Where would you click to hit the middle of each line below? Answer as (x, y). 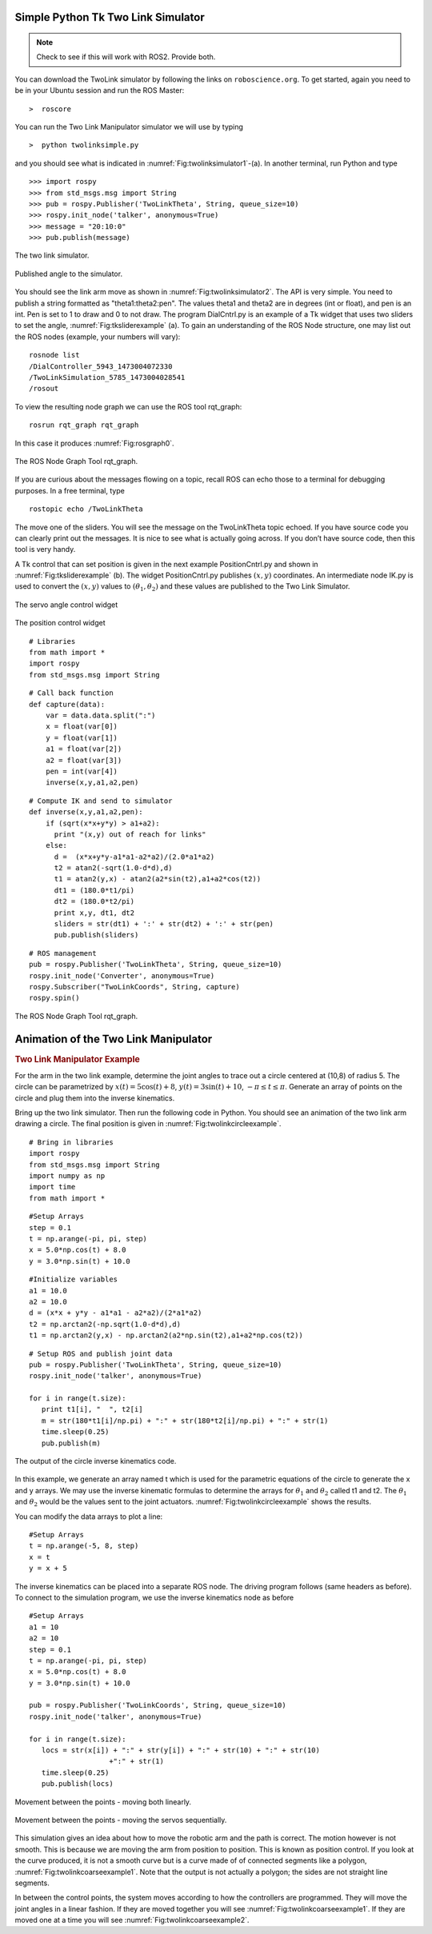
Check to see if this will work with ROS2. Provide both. (126, 57)
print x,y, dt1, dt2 (94, 913)
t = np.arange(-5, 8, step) (84, 1546)
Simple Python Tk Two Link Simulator (110, 17)
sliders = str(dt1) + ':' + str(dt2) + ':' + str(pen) (164, 924)
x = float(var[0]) (82, 727)
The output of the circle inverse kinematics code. (96, 1461)
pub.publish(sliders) (96, 935)
